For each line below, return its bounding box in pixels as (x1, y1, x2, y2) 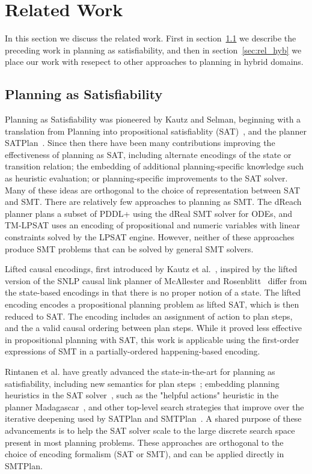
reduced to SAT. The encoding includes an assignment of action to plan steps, (5, 309, 293, 322)
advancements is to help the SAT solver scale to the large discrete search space (5, 424, 295, 436)
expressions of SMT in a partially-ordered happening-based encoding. (5, 345, 260, 357)
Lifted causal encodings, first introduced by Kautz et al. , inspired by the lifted (5, 263, 298, 275)
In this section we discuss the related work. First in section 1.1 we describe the (5, 32, 296, 44)
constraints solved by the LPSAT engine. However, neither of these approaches (5, 231, 295, 243)
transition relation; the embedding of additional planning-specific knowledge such (5, 160, 304, 172)
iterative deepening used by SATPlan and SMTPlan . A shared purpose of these (5, 412, 302, 425)
